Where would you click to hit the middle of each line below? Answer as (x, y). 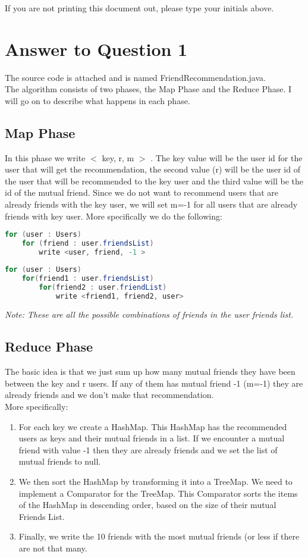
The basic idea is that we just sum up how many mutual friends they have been (150, 372)
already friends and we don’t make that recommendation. (109, 395)
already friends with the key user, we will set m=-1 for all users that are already (151, 204)
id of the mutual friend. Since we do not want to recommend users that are (142, 192)
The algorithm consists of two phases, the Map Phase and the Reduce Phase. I (148, 89)
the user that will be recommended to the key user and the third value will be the (154, 181)
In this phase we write (45, 157)
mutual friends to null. (60, 461)
